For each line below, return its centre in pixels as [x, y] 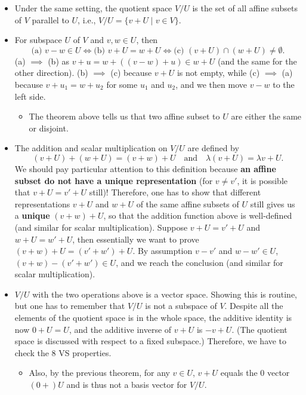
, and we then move [211, 84]
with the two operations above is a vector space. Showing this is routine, [165, 294]
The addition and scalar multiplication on [91, 148]
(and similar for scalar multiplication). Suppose [101, 227]
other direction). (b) [51, 73]
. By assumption [163, 251]
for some [122, 84]
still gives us [273, 203]
